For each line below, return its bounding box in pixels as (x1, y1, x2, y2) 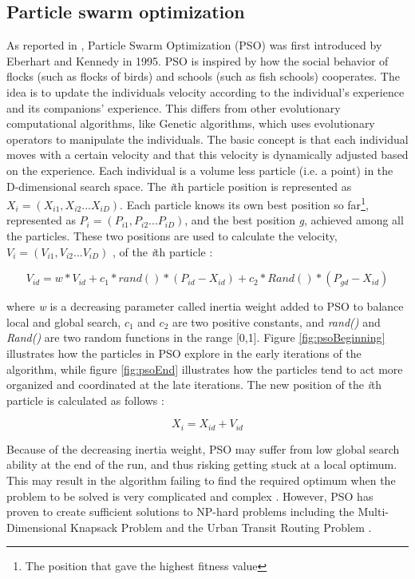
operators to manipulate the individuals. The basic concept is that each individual (6, 130, 409, 147)
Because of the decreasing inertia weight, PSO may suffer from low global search (6, 440, 400, 457)
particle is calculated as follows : (6, 391, 164, 408)
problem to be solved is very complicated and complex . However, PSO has (6, 487, 373, 504)
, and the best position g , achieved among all (184, 212, 404, 228)
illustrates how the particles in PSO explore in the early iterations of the (6, 344, 362, 361)
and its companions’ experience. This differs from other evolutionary (6, 99, 341, 116)
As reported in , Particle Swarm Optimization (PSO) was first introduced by (6, 37, 382, 54)
